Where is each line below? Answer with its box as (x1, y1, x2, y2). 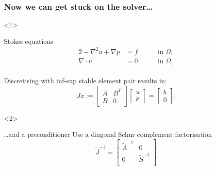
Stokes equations (4, 36, 53, 46)
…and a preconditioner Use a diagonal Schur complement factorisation (4, 129, 212, 139)
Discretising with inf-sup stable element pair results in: (4, 76, 167, 85)
